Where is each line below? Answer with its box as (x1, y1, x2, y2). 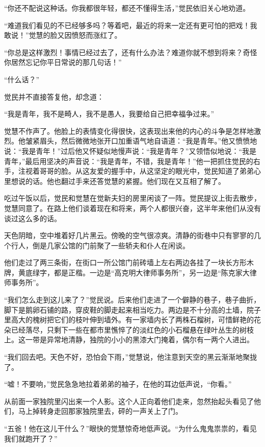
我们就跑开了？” (4, 433, 58, 443)
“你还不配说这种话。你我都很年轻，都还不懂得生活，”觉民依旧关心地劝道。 (4, 3, 250, 13)
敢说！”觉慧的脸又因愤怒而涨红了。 (4, 30, 122, 40)
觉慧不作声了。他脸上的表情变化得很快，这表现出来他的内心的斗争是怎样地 (4, 125, 254, 136)
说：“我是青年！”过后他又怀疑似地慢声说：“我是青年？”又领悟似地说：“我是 (4, 145, 257, 156)
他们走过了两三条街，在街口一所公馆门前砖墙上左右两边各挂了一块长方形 (4, 257, 247, 268)
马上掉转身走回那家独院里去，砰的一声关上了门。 (18, 406, 182, 416)
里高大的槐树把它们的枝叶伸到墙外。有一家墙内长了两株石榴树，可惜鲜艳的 (4, 314, 254, 325)
